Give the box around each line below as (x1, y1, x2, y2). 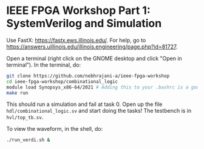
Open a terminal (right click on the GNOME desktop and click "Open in (6, 55, 182, 62)
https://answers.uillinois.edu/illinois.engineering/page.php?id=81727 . (6, 43, 178, 50)
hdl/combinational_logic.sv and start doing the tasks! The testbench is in (6, 107, 192, 114)
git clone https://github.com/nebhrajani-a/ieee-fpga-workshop (6, 73, 170, 79)
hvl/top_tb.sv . (6, 113, 44, 121)
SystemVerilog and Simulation (6, 16, 162, 30)
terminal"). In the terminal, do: (6, 61, 81, 68)
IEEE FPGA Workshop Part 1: (6, 4, 151, 18)
